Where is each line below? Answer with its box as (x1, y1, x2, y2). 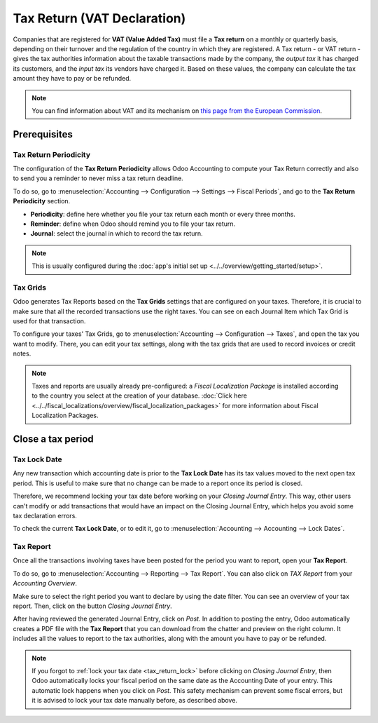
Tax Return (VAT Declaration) (13, 11, 186, 26)
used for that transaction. (13, 317, 86, 325)
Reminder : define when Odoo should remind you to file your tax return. (30, 219, 236, 228)
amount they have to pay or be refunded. (13, 74, 132, 83)
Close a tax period (13, 433, 94, 445)
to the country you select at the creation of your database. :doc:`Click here (31, 391, 248, 400)
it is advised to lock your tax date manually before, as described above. (31, 696, 238, 705)
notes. (13, 349, 31, 358)
